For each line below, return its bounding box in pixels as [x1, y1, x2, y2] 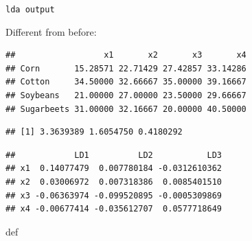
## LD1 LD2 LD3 [5, 150, 222, 160]
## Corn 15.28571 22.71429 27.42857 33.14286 [5, 63, 247, 73]
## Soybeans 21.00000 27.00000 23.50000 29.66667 [5, 91, 247, 101]
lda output [5, 5, 55, 14]
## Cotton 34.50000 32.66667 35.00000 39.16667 [5, 77, 247, 87]
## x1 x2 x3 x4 [5, 50, 247, 60]
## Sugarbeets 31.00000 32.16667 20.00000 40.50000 [5, 104, 247, 114]
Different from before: [5, 24, 97, 38]
